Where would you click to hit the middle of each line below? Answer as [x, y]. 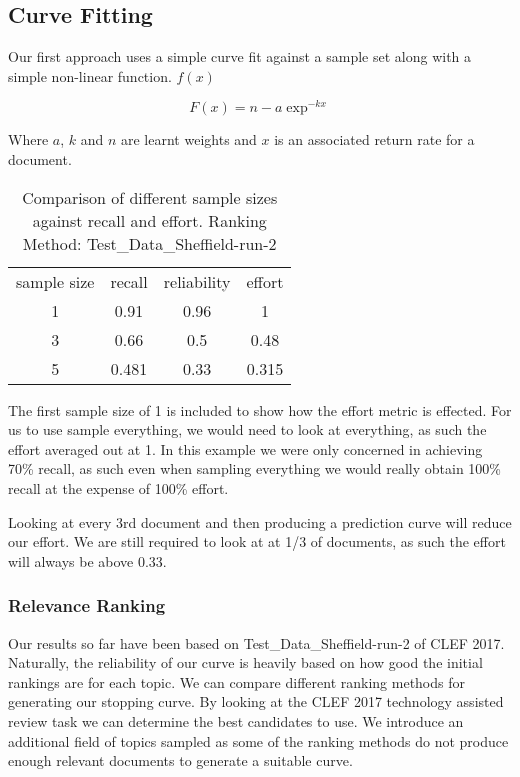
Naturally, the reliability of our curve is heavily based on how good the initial [245, 662]
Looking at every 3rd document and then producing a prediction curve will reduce [260, 521]
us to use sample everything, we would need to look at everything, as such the [247, 429]
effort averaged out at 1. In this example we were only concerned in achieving [245, 448]
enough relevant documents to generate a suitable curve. [180, 760]
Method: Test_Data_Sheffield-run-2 [149, 243]
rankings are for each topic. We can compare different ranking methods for [236, 681]
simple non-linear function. [90, 75]
